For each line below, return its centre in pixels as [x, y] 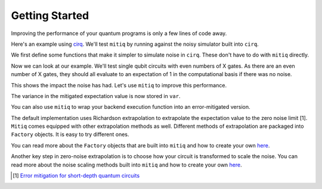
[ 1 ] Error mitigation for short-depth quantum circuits [76, 176]
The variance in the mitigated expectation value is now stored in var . [96, 96]
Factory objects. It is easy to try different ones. [70, 134]
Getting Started [50, 15]
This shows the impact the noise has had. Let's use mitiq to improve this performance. [119, 85]
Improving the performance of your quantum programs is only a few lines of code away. [119, 33]
